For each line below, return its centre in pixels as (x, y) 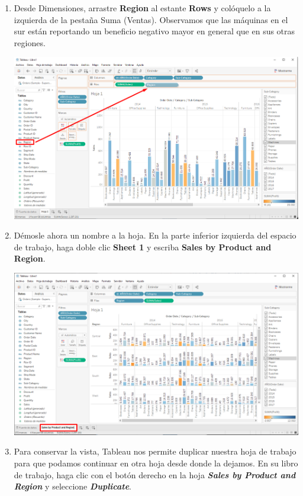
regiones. (30, 42)
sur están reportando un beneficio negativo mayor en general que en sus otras (154, 31)
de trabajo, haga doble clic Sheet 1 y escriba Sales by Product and (143, 247)
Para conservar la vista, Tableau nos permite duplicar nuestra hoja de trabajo (155, 451)
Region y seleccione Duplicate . (72, 486)
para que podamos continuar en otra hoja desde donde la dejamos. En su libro (156, 463)
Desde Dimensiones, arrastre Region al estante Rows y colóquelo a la (142, 8)
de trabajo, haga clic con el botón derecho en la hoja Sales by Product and (155, 474)
